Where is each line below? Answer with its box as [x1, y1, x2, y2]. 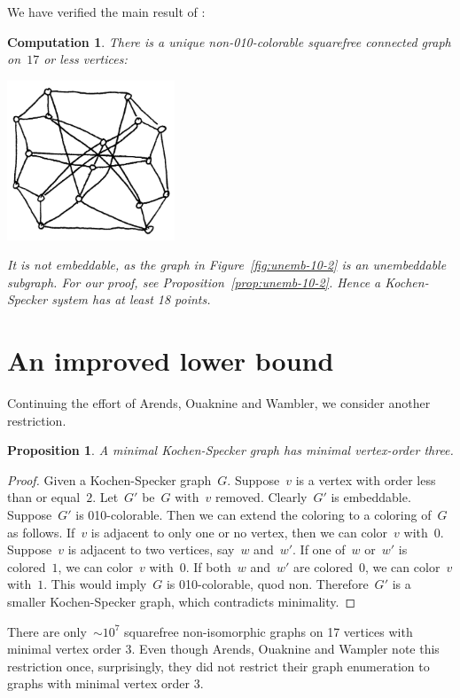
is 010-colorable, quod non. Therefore [166, 575, 369, 593]
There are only [7, 622, 87, 640]
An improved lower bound [7, 342, 334, 379]
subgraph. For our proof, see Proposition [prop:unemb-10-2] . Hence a [7, 272, 381, 291]
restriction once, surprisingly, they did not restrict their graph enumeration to [7, 656, 430, 675]
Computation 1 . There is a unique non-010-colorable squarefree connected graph [7, 32, 451, 51]
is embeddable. [331, 488, 411, 506]
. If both [185, 557, 231, 576]
